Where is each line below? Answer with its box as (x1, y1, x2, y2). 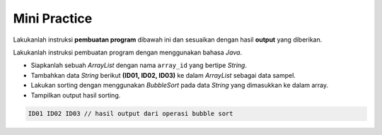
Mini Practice (13, 11, 93, 26)
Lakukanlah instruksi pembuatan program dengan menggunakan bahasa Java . (13, 48, 243, 57)
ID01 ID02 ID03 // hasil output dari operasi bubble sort (28, 110, 233, 118)
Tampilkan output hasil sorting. (30, 90, 121, 99)
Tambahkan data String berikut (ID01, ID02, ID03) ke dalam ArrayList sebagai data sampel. (30, 71, 296, 79)
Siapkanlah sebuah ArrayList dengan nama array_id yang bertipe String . (30, 61, 248, 70)
